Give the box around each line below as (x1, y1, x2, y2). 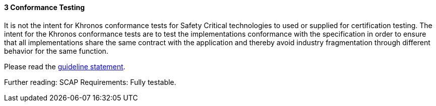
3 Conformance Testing (4, 3, 85, 12)
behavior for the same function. (4, 46, 108, 55)
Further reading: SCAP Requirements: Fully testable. (4, 77, 176, 86)
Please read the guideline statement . (4, 62, 126, 71)
